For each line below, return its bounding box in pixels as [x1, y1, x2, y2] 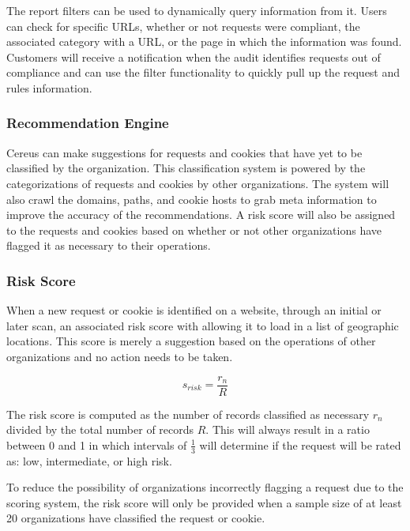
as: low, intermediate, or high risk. [6, 452, 172, 469]
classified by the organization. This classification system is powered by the [6, 160, 366, 176]
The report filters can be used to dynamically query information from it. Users [6, 2, 387, 18]
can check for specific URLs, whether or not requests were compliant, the [6, 17, 360, 34]
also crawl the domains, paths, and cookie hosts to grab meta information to [6, 190, 377, 207]
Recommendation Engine [6, 113, 169, 133]
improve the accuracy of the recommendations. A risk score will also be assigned [6, 206, 396, 223]
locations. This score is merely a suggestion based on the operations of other [6, 333, 376, 349]
